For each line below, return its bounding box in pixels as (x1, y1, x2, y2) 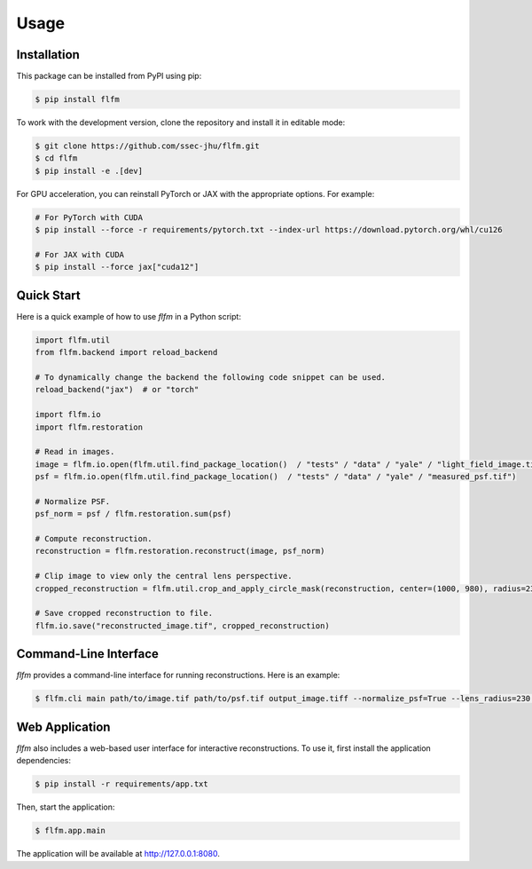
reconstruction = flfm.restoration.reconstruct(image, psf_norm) (35, 546, 325, 557)
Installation (16, 47, 80, 62)
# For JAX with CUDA (35, 249, 124, 259)
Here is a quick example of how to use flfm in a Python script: (16, 311, 241, 321)
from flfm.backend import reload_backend (35, 347, 218, 358)
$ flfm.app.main (35, 826, 106, 836)
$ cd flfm (35, 154, 78, 163)
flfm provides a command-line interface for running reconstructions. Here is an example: (16, 670, 340, 681)
